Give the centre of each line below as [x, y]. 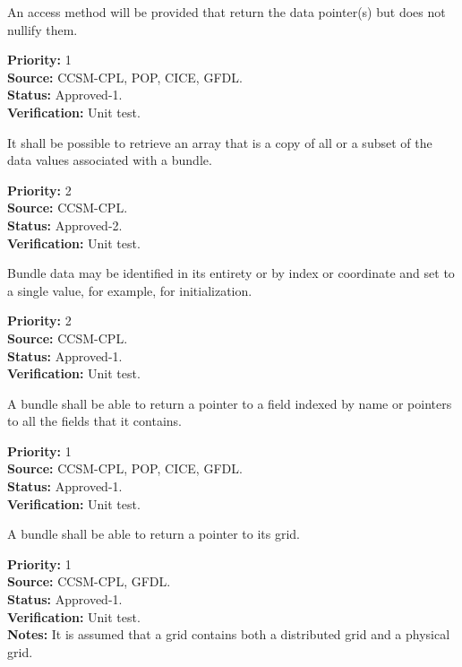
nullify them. [43, 29]
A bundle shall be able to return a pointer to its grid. [154, 534]
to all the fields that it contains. [94, 421]
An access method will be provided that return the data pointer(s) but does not [227, 12]
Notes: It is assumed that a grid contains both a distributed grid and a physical [229, 634]
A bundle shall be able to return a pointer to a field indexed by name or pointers [230, 403]
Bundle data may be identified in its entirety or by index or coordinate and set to [231, 273]
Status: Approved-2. [65, 225]
